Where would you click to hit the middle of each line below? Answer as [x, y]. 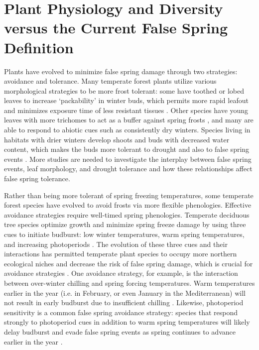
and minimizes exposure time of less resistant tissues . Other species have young [126, 110]
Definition [39, 47]
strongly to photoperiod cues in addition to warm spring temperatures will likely [127, 322]
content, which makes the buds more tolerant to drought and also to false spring [127, 149]
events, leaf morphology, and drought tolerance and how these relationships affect [128, 169]
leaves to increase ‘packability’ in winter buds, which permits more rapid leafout [126, 100]
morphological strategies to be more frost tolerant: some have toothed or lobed [124, 90]
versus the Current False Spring [116, 28]
